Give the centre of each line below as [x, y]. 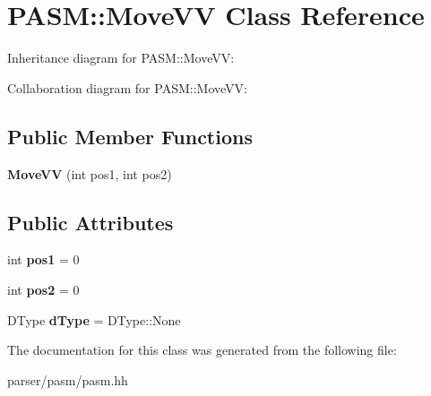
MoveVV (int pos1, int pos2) [90, 173]
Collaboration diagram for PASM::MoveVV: [127, 87]
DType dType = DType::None [94, 319]
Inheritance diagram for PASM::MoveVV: [121, 58]
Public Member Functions [130, 136]
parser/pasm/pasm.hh [68, 379]
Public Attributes [91, 222]
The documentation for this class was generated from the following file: [202, 350]
